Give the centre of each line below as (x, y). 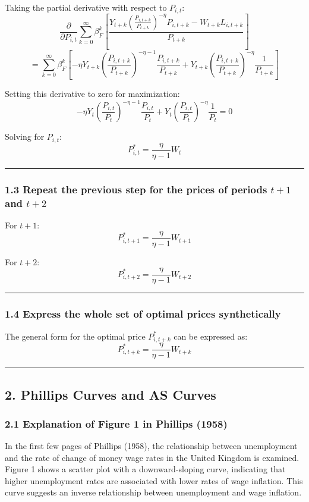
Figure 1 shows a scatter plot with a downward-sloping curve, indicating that (145, 469)
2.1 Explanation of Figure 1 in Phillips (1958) (116, 423)
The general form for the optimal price (75, 336)
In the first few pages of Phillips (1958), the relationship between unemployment (151, 446)
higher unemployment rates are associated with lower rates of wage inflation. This (154, 480)
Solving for (25, 137)
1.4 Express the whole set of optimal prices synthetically (143, 314)
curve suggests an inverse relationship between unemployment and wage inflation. (153, 492)
